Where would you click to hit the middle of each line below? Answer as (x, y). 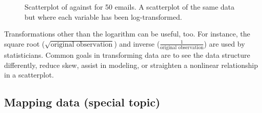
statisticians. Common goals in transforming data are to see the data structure (127, 55)
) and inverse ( (137, 43)
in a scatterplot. (29, 75)
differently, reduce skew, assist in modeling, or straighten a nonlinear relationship (131, 65)
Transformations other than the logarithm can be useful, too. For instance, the (127, 34)
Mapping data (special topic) (82, 102)
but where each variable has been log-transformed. (103, 16)
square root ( (25, 43)
